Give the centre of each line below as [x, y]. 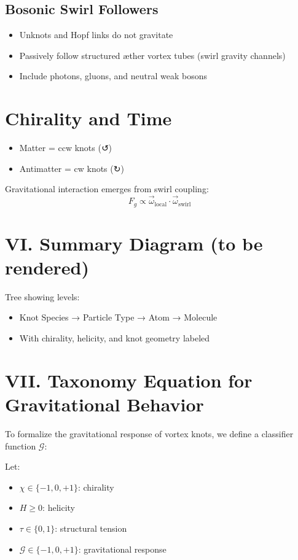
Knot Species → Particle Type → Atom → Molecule [118, 317]
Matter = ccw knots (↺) [66, 148]
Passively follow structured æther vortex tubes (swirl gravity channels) [152, 55]
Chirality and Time [88, 118]
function [21, 445]
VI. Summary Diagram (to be [134, 243]
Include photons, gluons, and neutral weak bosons [113, 76]
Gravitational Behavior [104, 404]
